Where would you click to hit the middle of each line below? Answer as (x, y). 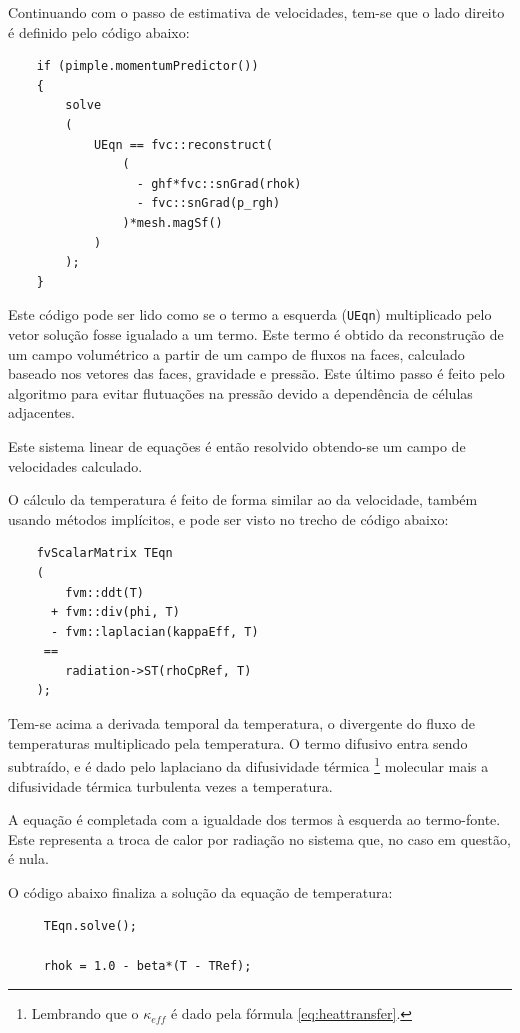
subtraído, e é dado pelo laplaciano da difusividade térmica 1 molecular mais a (248, 764)
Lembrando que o (85, 1013)
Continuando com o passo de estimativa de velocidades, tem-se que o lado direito (256, 12)
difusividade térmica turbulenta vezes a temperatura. (170, 785)
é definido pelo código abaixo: (99, 31)
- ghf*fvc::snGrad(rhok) (219, 183)
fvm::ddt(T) (105, 592)
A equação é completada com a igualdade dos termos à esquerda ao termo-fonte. (254, 819)
